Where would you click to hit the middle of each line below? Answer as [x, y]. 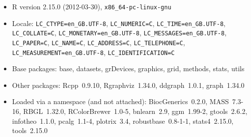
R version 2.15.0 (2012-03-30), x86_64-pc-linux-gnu [92, 6]
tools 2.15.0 [30, 130]
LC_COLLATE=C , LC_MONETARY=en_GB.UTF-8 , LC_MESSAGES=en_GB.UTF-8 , [119, 33]
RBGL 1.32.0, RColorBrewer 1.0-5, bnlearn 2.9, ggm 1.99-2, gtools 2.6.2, [135, 111]
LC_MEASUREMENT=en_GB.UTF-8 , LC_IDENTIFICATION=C [93, 52]
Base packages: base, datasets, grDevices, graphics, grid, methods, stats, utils [128, 68]
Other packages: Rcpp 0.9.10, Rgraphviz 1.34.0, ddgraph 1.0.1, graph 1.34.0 [128, 85]
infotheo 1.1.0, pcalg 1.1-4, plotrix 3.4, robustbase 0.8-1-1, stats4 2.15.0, [123, 121]
